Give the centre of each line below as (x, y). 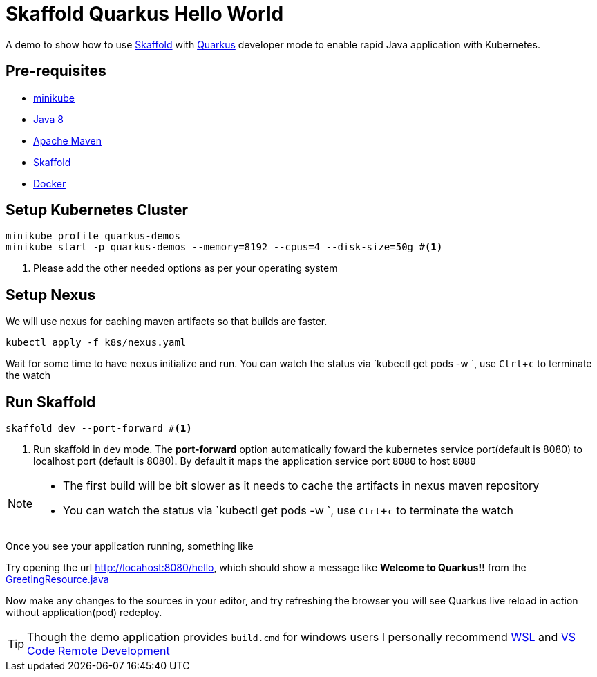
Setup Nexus (51, 295)
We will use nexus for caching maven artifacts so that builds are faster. (167, 322)
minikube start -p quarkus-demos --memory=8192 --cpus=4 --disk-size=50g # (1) (224, 247)
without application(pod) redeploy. (84, 613)
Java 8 (48, 119)
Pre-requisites (56, 71)
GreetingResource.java (57, 579)
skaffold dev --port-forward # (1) (99, 428)
